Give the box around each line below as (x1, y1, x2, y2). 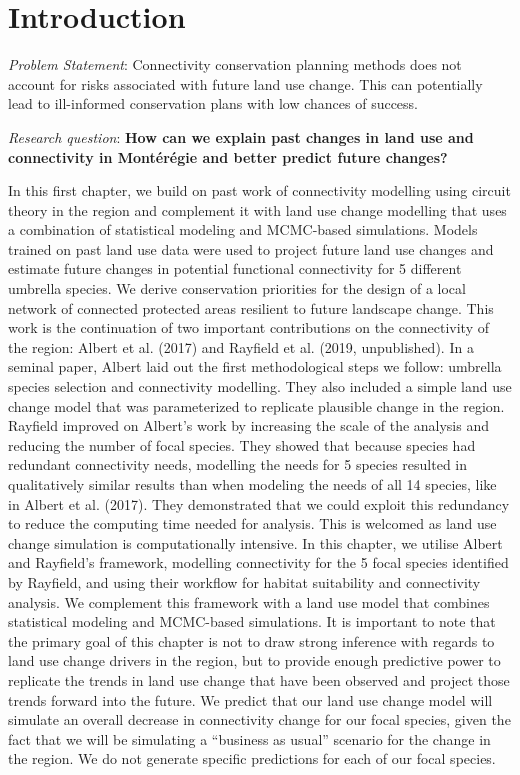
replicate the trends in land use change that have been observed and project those (8, 669, 510, 690)
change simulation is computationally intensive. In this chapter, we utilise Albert (8, 532, 503, 553)
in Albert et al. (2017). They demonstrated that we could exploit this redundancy (8, 493, 510, 514)
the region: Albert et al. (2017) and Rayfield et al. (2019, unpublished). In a (8, 336, 474, 357)
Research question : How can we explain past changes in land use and (8, 126, 474, 147)
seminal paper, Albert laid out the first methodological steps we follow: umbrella (8, 356, 502, 377)
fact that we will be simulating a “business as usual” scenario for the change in (8, 728, 491, 749)
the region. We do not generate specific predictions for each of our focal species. (8, 748, 496, 769)
